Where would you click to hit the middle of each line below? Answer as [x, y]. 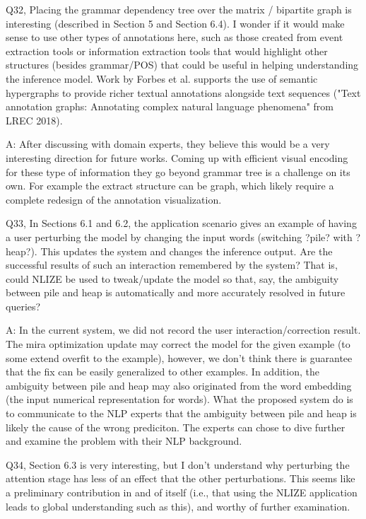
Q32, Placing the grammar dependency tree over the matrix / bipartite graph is [179, 9]
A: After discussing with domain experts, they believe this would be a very [168, 144]
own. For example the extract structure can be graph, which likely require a [170, 186]
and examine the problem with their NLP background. [124, 441]
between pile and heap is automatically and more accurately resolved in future [176, 292]
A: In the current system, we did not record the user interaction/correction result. [183, 330]
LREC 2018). [34, 120]
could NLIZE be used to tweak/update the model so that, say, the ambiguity [172, 278]
